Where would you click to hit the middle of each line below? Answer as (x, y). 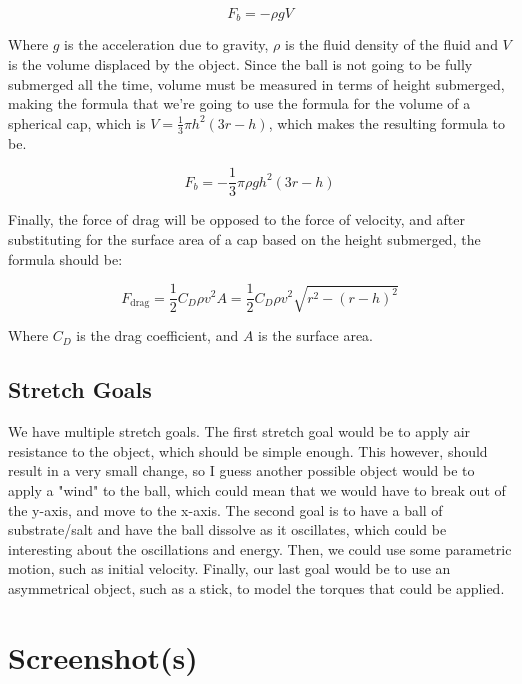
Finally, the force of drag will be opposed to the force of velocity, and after (237, 219)
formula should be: (65, 258)
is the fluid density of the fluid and (391, 44)
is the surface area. (316, 335)
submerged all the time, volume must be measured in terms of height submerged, (256, 83)
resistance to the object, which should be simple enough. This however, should (248, 450)
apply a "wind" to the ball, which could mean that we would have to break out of (257, 490)
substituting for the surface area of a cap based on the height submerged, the (244, 238)
